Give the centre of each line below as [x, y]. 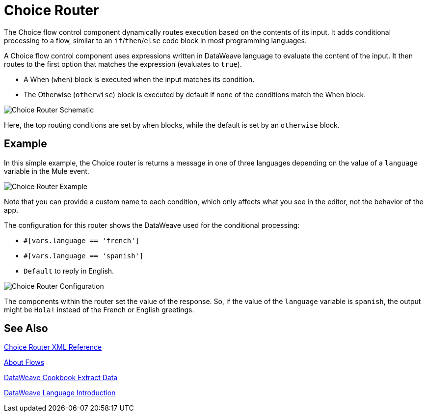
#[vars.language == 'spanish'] [84, 256]
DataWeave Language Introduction [60, 393]
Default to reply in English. [69, 271]
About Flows [24, 362]
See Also [26, 329]
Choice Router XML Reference [53, 347]
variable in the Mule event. [47, 171]
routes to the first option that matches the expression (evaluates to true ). [123, 64]
